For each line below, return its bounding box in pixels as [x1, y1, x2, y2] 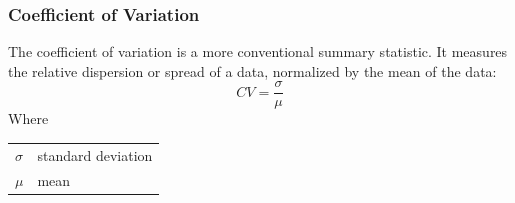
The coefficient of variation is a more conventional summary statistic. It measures [8, 41, 508, 62]
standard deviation [37, 144, 153, 165]
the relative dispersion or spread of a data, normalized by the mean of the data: [8, 60, 497, 81]
